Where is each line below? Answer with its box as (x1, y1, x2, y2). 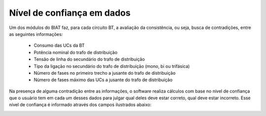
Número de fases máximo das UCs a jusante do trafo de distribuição (33, 77, 172, 83)
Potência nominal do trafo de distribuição (33, 49, 118, 55)
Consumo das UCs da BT (33, 42, 85, 49)
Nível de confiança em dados (9, 7, 131, 18)
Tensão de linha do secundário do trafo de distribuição (33, 57, 145, 62)
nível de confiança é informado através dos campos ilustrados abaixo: (9, 102, 152, 108)
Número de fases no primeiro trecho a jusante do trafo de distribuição (33, 70, 176, 76)
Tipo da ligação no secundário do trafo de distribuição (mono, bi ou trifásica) (33, 63, 190, 69)
